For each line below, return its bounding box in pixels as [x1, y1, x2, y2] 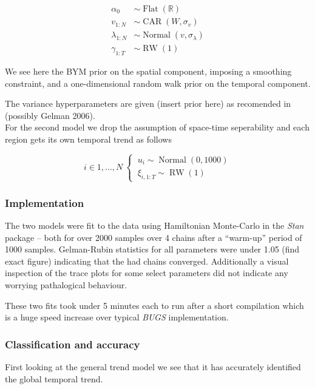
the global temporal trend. [5, 372, 103, 385]
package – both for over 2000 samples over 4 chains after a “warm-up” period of [5, 231, 302, 243]
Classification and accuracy [5, 336, 140, 351]
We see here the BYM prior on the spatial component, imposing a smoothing [5, 64, 292, 77]
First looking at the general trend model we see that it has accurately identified [5, 360, 301, 373]
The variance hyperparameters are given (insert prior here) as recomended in [5, 97, 291, 110]
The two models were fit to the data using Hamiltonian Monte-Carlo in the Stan [5, 219, 304, 232]
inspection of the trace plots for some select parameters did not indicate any [5, 266, 288, 279]
